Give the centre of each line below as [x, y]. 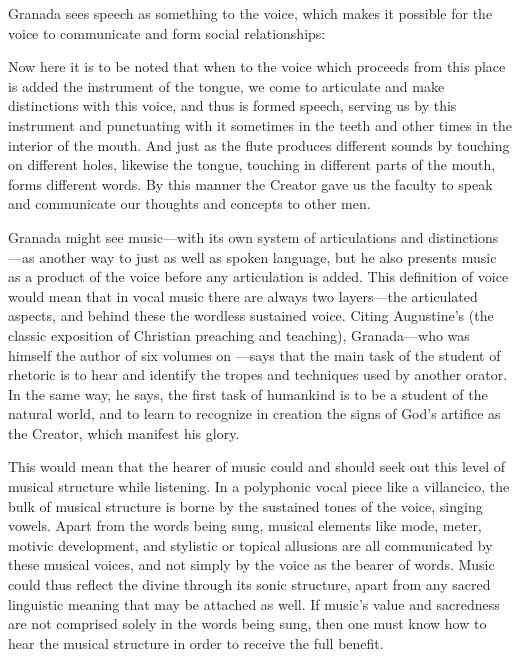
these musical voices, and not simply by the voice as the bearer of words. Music [251, 564]
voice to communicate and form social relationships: [167, 32]
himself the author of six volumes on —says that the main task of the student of [254, 354]
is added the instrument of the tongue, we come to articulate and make [226, 85]
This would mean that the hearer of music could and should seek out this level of [257, 466]
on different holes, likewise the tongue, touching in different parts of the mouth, [252, 164]
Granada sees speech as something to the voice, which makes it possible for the [250, 13]
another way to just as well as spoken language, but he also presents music [268, 256]
